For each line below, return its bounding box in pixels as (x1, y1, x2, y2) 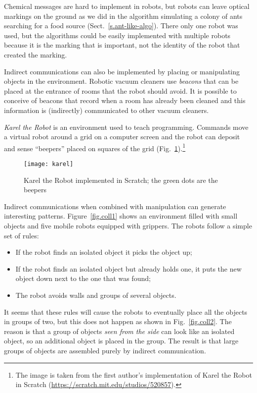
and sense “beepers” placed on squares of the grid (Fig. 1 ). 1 (4, 141, 186, 153)
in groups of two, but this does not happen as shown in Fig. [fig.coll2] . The (4, 316, 232, 327)
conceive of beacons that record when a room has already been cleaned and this (4, 95, 246, 106)
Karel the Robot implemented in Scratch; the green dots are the (24, 174, 218, 185)
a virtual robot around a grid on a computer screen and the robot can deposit (4, 131, 240, 142)
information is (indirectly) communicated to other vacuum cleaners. (4, 105, 209, 115)
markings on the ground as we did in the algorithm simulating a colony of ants (4, 10, 243, 21)
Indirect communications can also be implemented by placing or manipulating (4, 66, 240, 76)
